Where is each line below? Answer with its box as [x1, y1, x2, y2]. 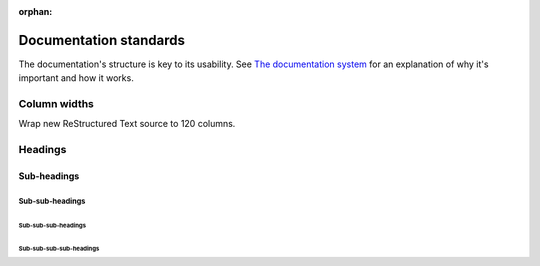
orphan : [18, 6, 53, 17]
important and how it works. [18, 72, 134, 84]
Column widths [18, 97, 95, 111]
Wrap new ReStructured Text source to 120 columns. [18, 118, 236, 130]
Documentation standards [18, 31, 185, 49]
